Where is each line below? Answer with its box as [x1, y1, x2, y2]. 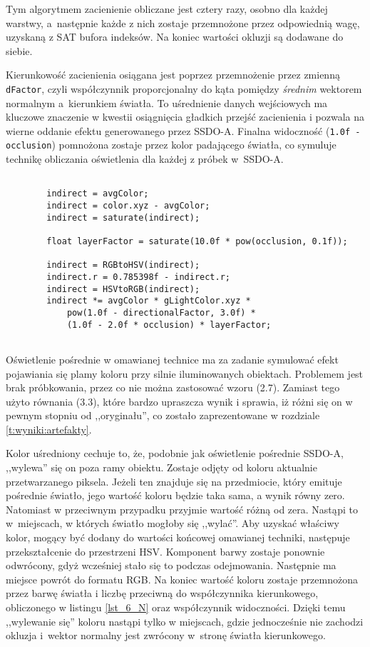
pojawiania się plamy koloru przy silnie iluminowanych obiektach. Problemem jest [6, 366, 364, 381]
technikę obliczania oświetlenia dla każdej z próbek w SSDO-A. [6, 151, 284, 166]
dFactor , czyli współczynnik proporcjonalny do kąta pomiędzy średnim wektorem [6, 81, 362, 96]
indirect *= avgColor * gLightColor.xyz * [46, 296, 251, 306]
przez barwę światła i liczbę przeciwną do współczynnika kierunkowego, [6, 586, 319, 601]
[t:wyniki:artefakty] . [6, 421, 92, 436]
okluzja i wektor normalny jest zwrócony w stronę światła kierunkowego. [6, 628, 326, 643]
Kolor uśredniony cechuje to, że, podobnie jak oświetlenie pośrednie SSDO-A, [6, 446, 344, 461]
